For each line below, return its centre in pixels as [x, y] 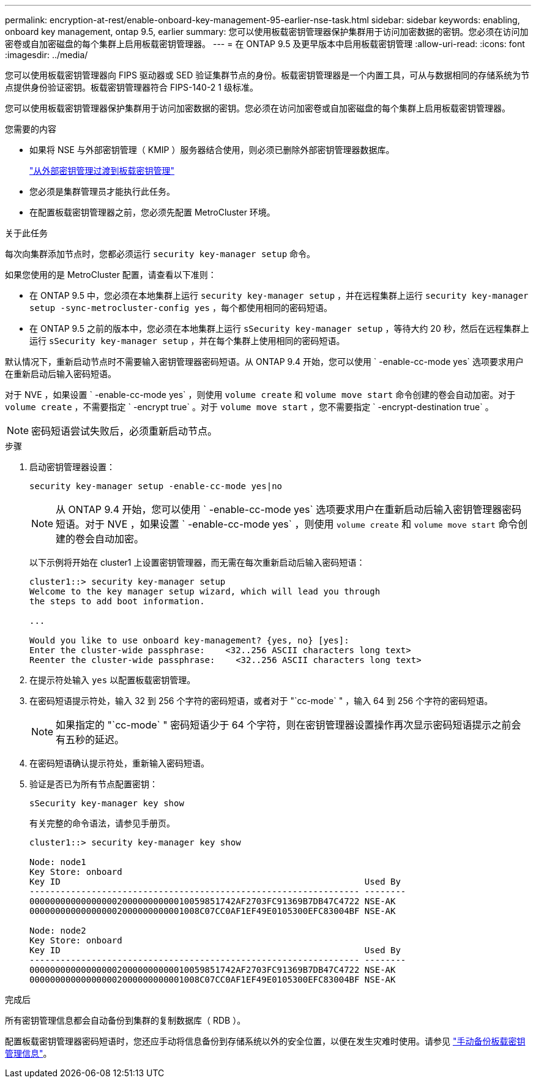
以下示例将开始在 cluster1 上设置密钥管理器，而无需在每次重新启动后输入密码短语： [197, 562]
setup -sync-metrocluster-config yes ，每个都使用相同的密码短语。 [181, 308]
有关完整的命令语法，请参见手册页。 [102, 823]
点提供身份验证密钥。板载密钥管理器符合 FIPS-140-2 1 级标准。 [132, 87]
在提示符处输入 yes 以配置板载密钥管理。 [113, 680]
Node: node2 [58, 931]
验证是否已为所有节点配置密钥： [94, 784]
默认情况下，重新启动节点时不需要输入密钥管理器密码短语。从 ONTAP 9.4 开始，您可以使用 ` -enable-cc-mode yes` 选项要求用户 [264, 362]
